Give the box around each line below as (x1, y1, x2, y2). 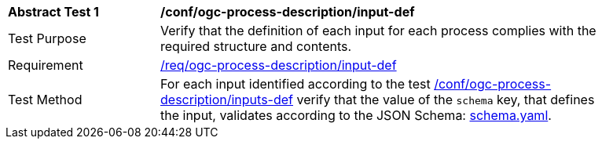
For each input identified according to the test (160, 76, 431, 92)
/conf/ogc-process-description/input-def (160, 4, 415, 20)
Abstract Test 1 (8, 4, 99, 20)
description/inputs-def (160, 92, 293, 107)
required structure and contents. (160, 38, 352, 54)
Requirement (8, 57, 83, 73)
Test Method (8, 92, 83, 107)
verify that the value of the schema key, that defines (296, 92, 595, 107)
